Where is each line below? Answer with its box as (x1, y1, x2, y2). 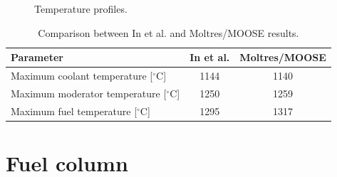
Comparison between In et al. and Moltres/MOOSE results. (38, 25, 299, 40)
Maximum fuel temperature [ (11, 103, 138, 118)
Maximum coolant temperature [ (11, 68, 153, 83)
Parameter (11, 50, 63, 65)
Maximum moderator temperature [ (11, 85, 167, 100)
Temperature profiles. (34, 1, 128, 16)
